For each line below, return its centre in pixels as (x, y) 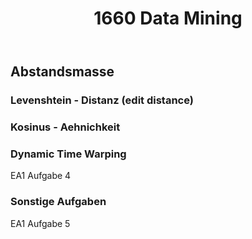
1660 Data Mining (168, 18)
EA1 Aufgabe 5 (40, 223)
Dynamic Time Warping (68, 154)
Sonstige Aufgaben (58, 202)
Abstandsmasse (62, 72)
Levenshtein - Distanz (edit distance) (102, 100)
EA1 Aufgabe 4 (41, 176)
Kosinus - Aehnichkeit (65, 127)
